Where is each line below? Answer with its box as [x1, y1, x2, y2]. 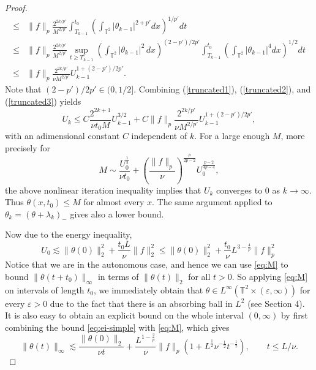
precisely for [5, 141, 51, 154]
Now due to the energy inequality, [5, 228, 132, 241]
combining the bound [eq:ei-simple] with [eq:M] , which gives [5, 320, 230, 333]
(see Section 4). [247, 296, 305, 309]
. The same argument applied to [152, 195, 273, 208]
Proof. [5, 1, 28, 13]
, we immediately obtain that [94, 283, 203, 296]
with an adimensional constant [5, 129, 120, 142]
